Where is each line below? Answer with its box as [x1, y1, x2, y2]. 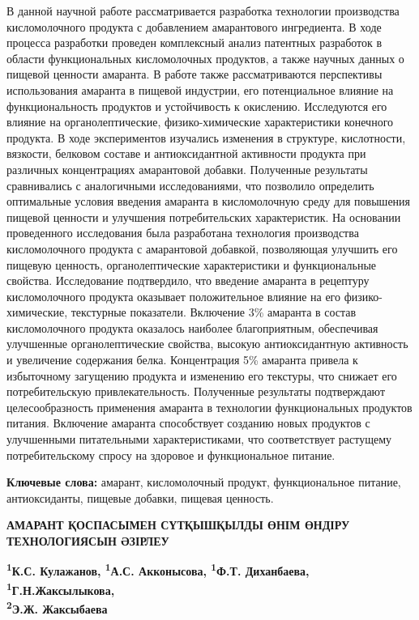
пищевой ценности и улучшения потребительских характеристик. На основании [6, 208, 401, 225]
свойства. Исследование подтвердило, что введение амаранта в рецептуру [6, 272, 370, 289]
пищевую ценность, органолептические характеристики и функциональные [6, 256, 377, 273]
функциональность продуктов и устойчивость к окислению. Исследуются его [6, 97, 387, 114]
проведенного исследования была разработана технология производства [6, 224, 359, 241]
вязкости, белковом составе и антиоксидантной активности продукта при [6, 145, 366, 162]
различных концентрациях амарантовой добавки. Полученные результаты [6, 160, 368, 177]
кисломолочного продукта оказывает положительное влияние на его [6, 287, 341, 304]
